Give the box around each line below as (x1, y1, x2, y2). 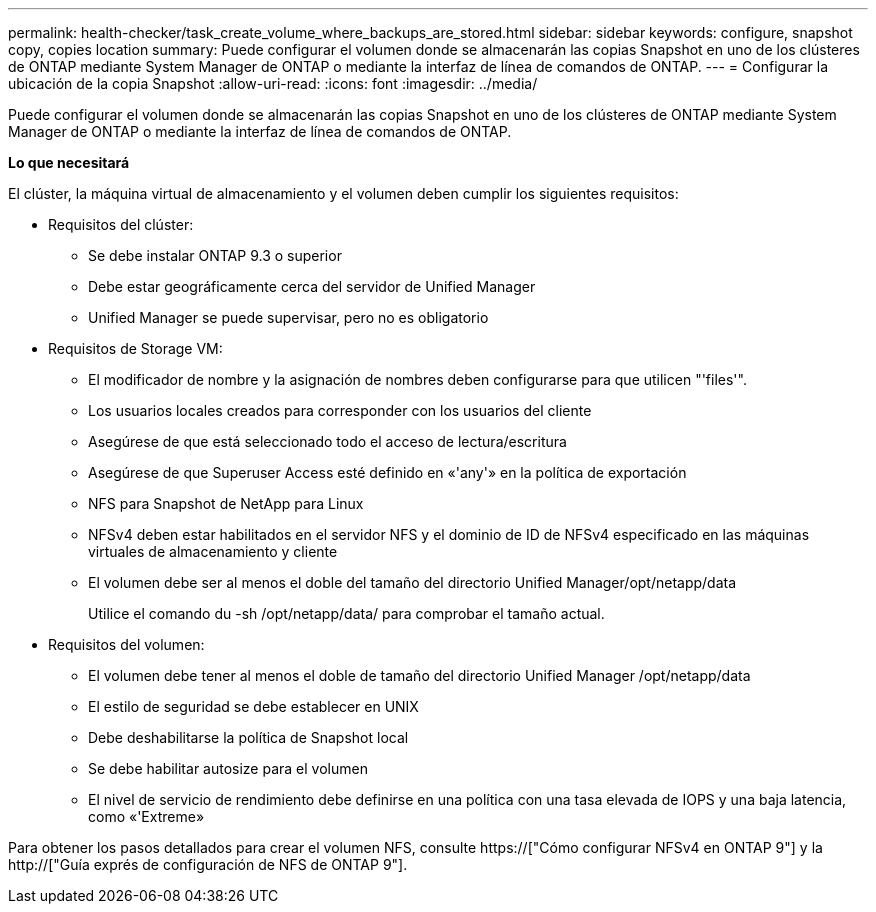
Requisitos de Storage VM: (48, 340, 223, 357)
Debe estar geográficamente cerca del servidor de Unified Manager (88, 278, 536, 295)
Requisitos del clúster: (48, 216, 194, 233)
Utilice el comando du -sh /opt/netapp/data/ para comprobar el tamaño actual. (88, 605, 605, 622)
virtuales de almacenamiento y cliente (88, 543, 338, 560)
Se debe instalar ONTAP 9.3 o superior (88, 247, 342, 264)
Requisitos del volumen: (48, 636, 205, 653)
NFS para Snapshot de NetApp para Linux (88, 495, 364, 512)
